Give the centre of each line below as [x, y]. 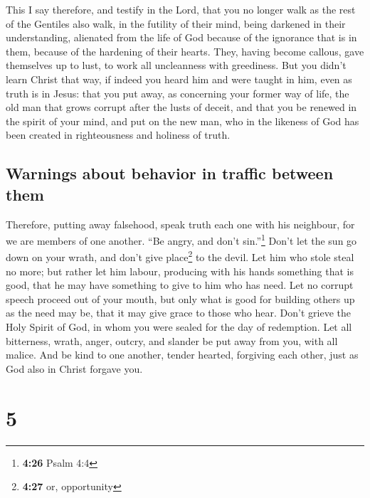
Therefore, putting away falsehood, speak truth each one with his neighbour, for [180, 224]
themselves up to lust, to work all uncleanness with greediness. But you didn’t [176, 65]
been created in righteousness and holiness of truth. [118, 135]
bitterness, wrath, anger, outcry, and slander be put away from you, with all [172, 340]
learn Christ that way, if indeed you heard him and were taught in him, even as [179, 79]
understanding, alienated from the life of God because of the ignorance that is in [181, 37]
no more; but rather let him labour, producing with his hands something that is [180, 271]
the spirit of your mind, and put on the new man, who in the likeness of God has [183, 121]
